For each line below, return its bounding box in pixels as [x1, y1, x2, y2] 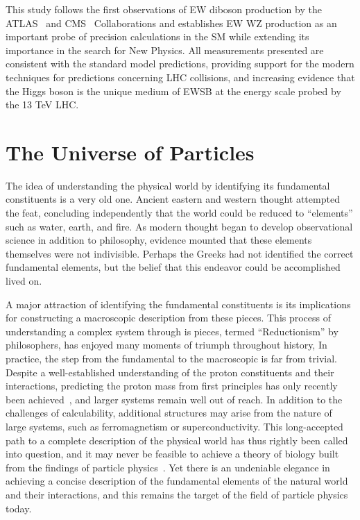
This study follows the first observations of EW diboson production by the [6, 2, 322, 16]
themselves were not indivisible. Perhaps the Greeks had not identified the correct [6, 246, 354, 260]
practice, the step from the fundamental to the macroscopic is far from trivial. [6, 351, 338, 365]
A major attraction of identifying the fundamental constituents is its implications [6, 296, 351, 311]
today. [6, 501, 32, 515]
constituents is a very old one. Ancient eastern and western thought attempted [6, 192, 340, 206]
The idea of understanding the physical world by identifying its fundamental [6, 178, 330, 192]
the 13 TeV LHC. [6, 97, 79, 112]
